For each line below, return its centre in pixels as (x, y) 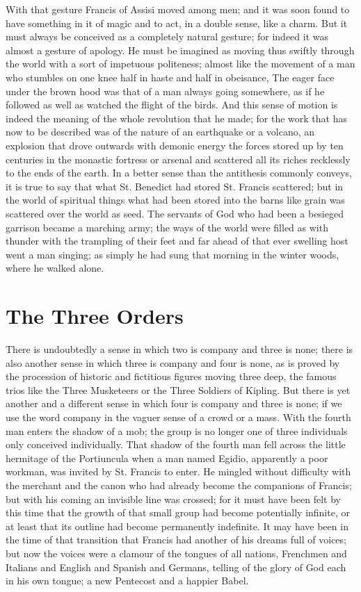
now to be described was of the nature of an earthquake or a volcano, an (160, 132)
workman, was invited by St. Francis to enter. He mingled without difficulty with (178, 471)
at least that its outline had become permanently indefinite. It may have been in (177, 526)
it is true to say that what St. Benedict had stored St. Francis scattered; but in (175, 186)
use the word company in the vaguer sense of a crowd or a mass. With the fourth (178, 417)
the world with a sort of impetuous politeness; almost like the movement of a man (180, 64)
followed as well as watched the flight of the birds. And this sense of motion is (172, 105)
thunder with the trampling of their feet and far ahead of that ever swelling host (177, 241)
